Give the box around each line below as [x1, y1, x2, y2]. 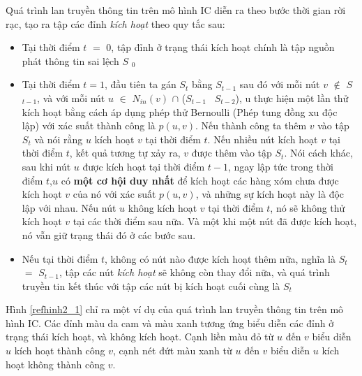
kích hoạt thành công [14, 343, 105, 358]
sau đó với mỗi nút [239, 77, 320, 92]
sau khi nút [22, 159, 71, 173]
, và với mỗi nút [37, 90, 105, 105]
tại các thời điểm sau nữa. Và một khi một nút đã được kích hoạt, [73, 214, 357, 229]
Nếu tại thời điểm [22, 251, 98, 266]
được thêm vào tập [191, 145, 272, 160]
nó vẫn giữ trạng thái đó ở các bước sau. [22, 227, 196, 242]
